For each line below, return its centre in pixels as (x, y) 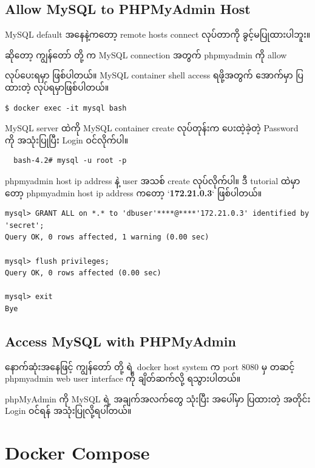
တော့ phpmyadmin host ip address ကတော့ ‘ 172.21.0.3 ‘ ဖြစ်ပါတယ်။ (134, 192)
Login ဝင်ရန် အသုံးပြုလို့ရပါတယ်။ (68, 411)
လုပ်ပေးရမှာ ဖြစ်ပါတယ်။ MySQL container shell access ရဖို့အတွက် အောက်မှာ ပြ (154, 75)
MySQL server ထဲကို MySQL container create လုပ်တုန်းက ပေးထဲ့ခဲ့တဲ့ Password (152, 128)
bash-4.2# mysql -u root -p (70, 161)
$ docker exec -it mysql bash (66, 108)
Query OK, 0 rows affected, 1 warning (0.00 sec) (107, 237)
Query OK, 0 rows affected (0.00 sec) (83, 273)
